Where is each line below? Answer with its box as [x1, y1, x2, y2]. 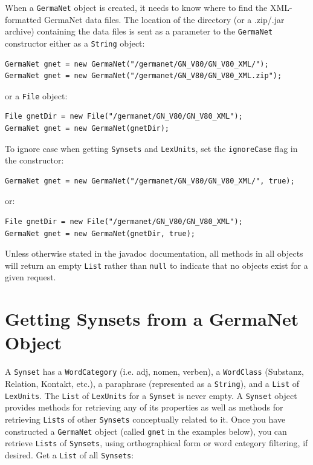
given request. [5, 271, 56, 283]
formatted [5, 13, 42, 25]
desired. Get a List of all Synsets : [5, 448, 134, 461]
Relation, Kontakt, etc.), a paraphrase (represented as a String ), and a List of [5, 377, 300, 390]
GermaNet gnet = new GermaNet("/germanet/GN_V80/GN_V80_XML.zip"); [5, 71, 282, 81]
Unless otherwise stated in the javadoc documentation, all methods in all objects [5, 247, 303, 260]
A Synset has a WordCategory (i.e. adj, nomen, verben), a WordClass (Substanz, [5, 365, 304, 378]
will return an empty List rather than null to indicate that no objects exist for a [5, 259, 308, 271]
